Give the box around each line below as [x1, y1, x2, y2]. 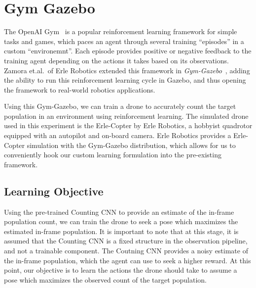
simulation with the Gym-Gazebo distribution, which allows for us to [27, 140, 236, 150]
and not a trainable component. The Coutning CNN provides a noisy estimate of [4, 245, 248, 256]
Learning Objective [4, 183, 104, 198]
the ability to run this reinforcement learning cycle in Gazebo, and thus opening [4, 75, 246, 85]
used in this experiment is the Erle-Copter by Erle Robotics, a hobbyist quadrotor [4, 120, 253, 131]
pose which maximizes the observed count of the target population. [4, 274, 207, 285]
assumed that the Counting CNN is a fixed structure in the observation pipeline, [4, 236, 248, 246]
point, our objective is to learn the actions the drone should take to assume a [4, 265, 237, 275]
